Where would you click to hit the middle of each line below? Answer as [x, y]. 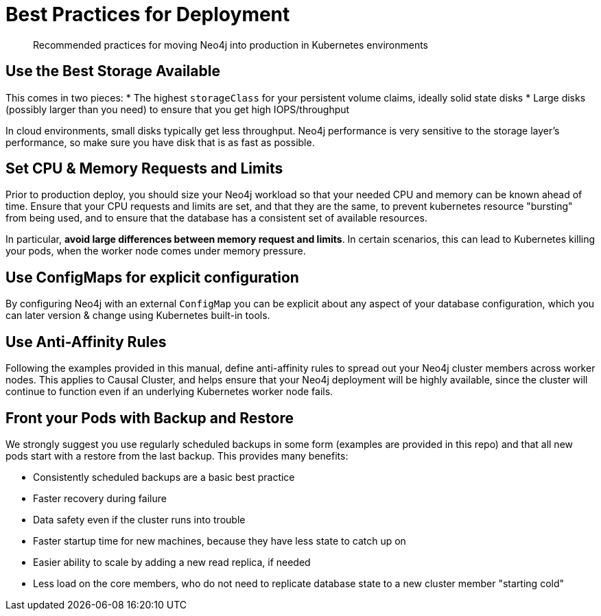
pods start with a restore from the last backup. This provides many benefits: [177, 455]
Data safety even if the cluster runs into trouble [139, 519]
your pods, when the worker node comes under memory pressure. [156, 251]
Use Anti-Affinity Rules [86, 342]
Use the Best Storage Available [113, 71]
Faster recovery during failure [100, 498]
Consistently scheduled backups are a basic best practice [164, 477]
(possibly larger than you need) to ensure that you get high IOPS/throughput [178, 109]
